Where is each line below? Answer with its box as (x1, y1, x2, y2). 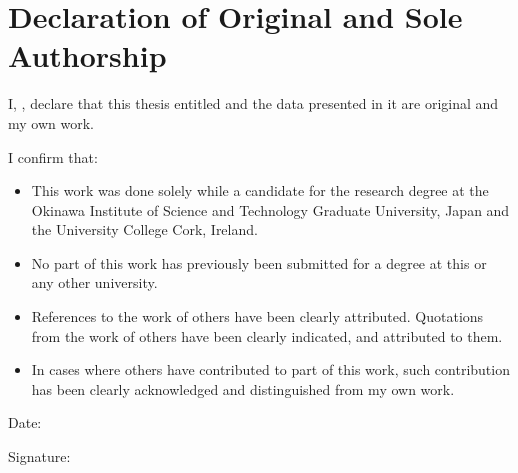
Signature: (8, 446, 71, 467)
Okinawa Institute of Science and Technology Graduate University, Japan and (31, 199, 510, 220)
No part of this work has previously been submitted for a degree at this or (31, 252, 487, 273)
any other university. (31, 272, 158, 293)
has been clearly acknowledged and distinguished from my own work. (31, 378, 455, 399)
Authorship (8, 35, 167, 76)
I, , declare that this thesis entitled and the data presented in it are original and (8, 93, 499, 114)
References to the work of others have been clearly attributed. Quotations (31, 306, 484, 327)
